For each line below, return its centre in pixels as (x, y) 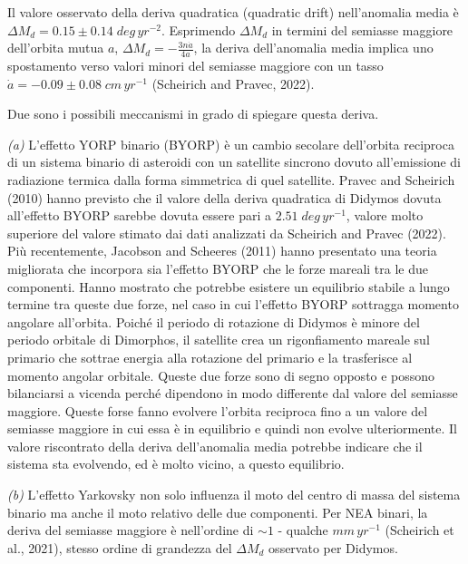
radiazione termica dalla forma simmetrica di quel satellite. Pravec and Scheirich (231, 179)
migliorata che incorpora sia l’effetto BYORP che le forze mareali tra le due (218, 268)
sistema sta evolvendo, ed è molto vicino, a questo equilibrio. (176, 464)
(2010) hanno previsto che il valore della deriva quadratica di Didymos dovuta (224, 197)
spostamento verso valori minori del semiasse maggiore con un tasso (195, 66)
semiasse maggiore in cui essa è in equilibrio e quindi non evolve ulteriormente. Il (232, 428)
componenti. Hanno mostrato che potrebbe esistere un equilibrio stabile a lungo (229, 286)
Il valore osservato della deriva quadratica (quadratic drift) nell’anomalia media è (233, 12)
